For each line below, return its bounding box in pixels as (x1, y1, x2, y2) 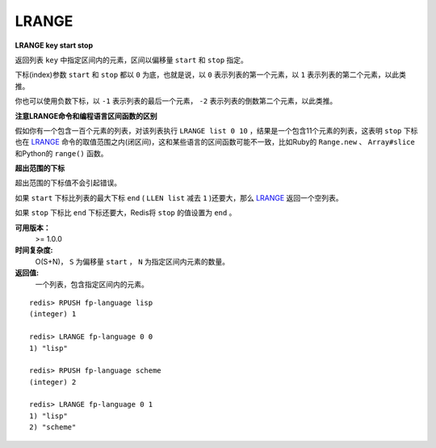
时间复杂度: (15, 245, 53, 255)
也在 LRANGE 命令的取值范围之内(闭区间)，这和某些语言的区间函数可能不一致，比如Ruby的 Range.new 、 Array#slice (15, 137, 415, 147)
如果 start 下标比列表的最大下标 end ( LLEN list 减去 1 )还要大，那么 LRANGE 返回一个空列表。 (15, 192, 343, 202)
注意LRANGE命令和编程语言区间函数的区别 (15, 111, 157, 120)
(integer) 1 (29, 310, 77, 319)
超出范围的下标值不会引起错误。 (15, 178, 121, 188)
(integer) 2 (29, 377, 77, 387)
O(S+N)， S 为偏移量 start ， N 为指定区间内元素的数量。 (35, 256, 230, 266)
